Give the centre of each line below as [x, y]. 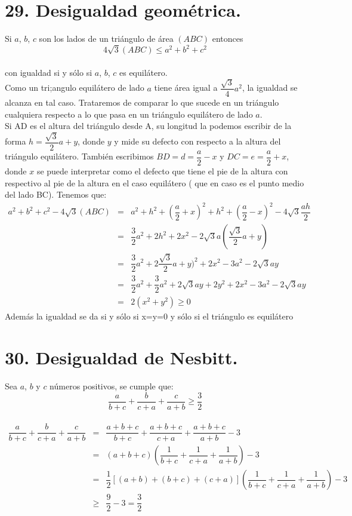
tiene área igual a [186, 87]
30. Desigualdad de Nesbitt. [121, 357]
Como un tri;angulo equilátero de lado [75, 87]
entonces [228, 39]
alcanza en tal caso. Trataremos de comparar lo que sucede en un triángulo [142, 102]
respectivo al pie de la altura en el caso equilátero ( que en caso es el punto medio [155, 182]
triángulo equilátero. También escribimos [79, 156]
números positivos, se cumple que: [112, 386]
